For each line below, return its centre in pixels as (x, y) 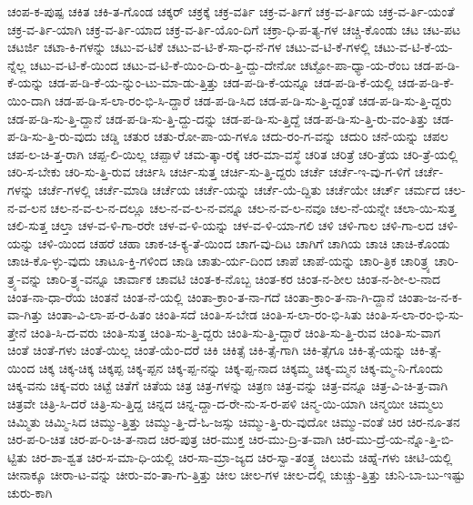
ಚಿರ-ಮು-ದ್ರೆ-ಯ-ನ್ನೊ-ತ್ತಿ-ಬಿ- (395, 439)
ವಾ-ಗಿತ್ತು (25, 314)
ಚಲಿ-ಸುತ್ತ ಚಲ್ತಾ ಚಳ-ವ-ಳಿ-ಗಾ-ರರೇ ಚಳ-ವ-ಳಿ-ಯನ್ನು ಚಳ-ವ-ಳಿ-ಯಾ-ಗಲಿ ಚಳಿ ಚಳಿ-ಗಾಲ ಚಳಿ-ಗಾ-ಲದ (221, 225)
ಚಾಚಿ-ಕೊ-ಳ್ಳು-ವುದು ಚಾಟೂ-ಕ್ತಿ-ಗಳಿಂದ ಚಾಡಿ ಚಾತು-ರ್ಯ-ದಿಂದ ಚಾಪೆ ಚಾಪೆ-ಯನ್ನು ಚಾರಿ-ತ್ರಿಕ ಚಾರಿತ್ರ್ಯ (219, 261)
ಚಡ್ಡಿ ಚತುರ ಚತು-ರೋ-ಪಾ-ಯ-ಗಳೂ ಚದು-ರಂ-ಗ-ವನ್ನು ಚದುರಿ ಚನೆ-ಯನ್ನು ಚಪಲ (275, 136)
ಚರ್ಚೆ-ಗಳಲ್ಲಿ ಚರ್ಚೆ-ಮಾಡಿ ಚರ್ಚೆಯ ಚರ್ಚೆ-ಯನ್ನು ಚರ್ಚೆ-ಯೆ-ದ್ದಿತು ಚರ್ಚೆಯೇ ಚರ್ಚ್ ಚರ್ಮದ (239, 189)
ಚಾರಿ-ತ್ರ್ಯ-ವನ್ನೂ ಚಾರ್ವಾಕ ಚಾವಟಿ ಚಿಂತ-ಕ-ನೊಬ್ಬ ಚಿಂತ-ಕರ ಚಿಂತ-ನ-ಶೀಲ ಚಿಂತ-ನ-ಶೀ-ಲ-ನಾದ (243, 278)
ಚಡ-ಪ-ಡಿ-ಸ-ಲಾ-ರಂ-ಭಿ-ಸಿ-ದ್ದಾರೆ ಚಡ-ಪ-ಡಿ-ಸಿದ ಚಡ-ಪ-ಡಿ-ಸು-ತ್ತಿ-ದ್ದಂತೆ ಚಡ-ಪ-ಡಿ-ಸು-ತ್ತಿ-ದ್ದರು (253, 100)
